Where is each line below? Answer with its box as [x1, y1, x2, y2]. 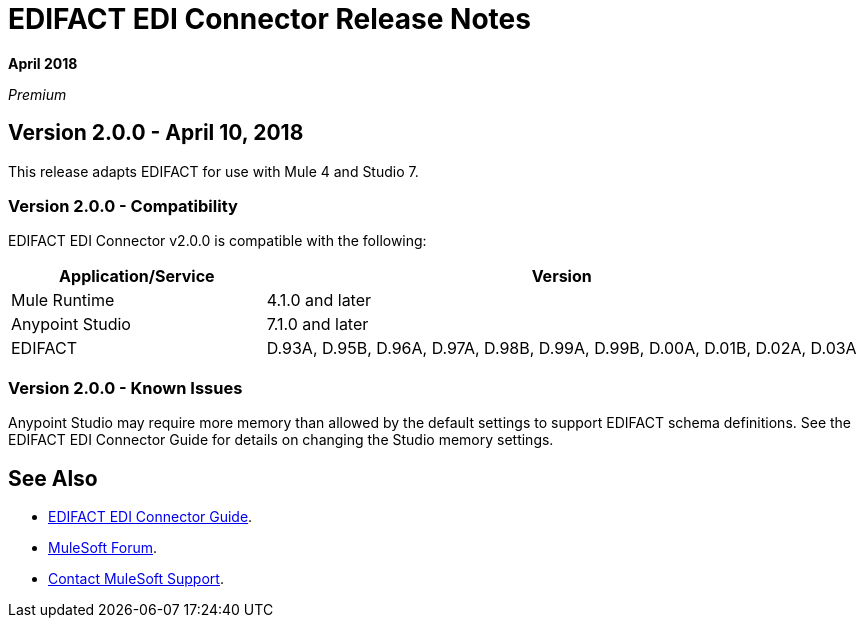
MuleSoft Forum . [48, 538, 158, 556]
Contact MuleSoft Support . [48, 569, 224, 587]
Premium [8, 85, 67, 103]
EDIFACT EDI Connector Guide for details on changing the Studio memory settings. [8, 431, 554, 449]
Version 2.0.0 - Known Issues [8, 377, 243, 398]
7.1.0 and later [266, 314, 369, 335]
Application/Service [59, 266, 215, 287]
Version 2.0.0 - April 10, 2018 [8, 120, 304, 146]
